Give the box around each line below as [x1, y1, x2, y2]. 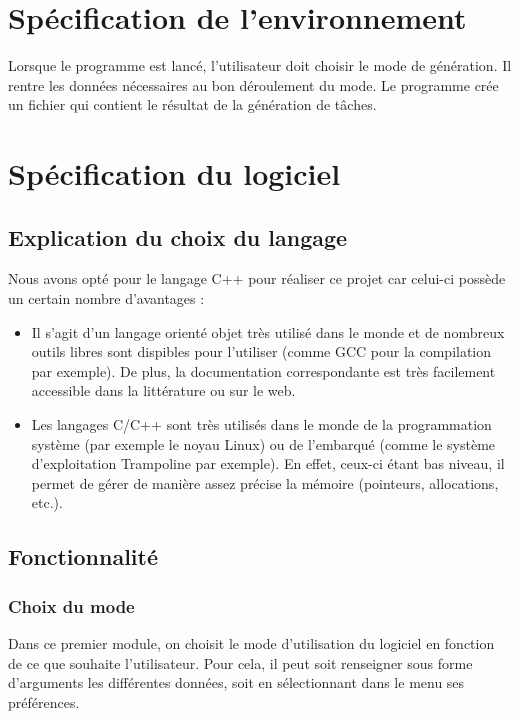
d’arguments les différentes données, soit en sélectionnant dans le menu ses [8, 672, 465, 693]
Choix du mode [8, 593, 135, 618]
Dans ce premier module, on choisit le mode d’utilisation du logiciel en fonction [8, 633, 495, 654]
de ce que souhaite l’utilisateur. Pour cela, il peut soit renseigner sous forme [8, 652, 473, 673]
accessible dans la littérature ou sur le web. [31, 380, 296, 401]
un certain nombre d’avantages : [8, 288, 205, 309]
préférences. [8, 691, 80, 712]
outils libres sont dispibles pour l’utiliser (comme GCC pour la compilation [31, 341, 492, 362]
